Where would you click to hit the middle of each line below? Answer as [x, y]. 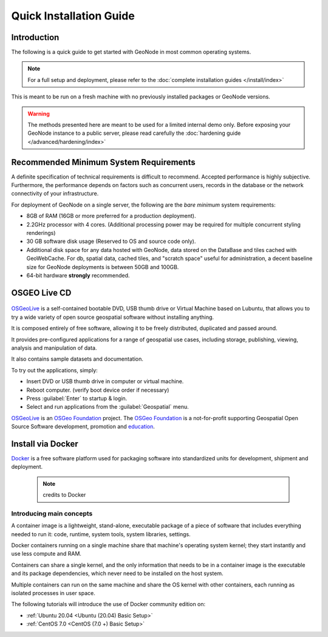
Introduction [35, 37]
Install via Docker [45, 444]
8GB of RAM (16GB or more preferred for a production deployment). [111, 216]
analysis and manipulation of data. [54, 348]
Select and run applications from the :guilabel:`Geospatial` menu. [108, 407]
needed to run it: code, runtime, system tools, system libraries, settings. [101, 534]
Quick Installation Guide [73, 16]
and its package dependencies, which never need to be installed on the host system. [117, 573]
